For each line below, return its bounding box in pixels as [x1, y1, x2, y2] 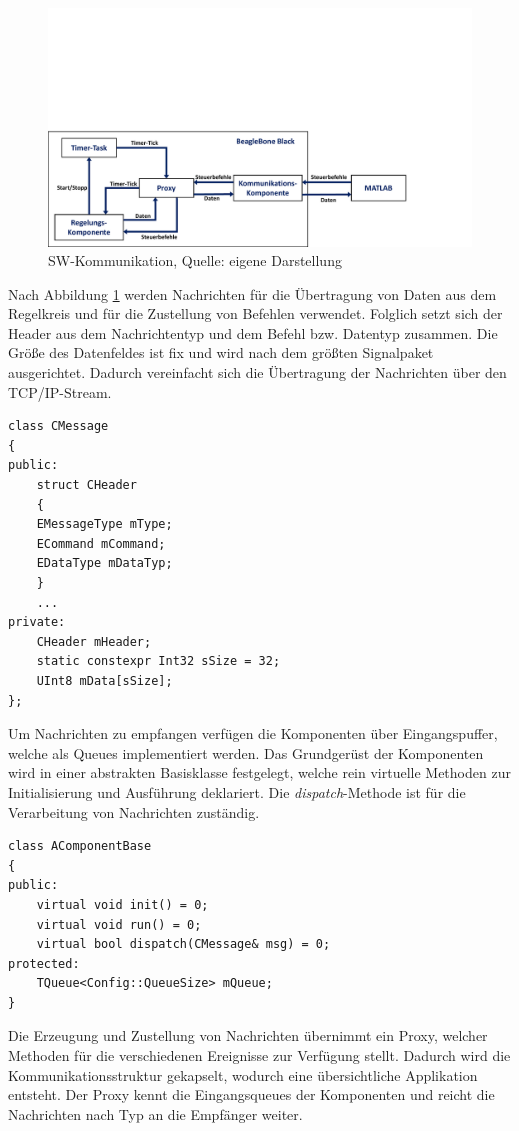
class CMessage [8, 419, 109, 434]
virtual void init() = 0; [36, 897, 209, 912]
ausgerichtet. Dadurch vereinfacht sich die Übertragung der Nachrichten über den [8, 362, 507, 383]
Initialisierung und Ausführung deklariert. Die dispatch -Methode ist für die [8, 781, 466, 802]
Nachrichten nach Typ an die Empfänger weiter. [8, 1103, 303, 1124]
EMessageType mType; [36, 517, 173, 532]
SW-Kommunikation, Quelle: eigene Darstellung [48, 250, 342, 271]
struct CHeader [36, 478, 137, 493]
